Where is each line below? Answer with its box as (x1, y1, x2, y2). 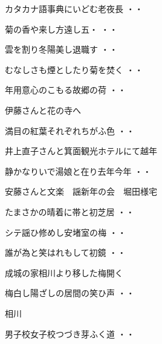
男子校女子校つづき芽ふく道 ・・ (5, 327, 135, 340)
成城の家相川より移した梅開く (5, 266, 123, 279)
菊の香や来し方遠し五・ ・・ (5, 22, 118, 35)
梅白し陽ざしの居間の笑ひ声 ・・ (5, 287, 135, 299)
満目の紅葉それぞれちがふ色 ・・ (5, 124, 135, 137)
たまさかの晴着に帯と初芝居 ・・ (5, 205, 135, 218)
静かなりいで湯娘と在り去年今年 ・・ (5, 164, 152, 177)
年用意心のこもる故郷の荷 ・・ (5, 83, 126, 96)
